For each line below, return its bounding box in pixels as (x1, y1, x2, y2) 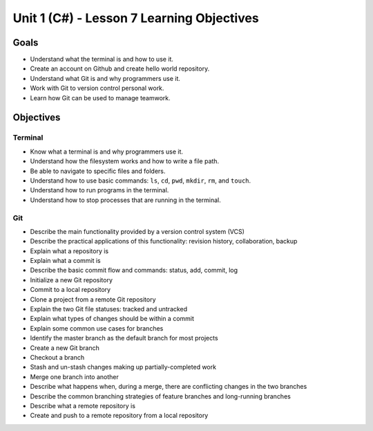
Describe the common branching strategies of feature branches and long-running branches (30, 392, 291, 401)
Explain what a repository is (30, 246, 109, 255)
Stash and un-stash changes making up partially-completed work (30, 363, 217, 372)
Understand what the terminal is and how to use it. (30, 55, 174, 64)
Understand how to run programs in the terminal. (30, 186, 169, 194)
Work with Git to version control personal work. (30, 84, 164, 93)
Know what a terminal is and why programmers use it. (30, 147, 183, 156)
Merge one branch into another (30, 372, 119, 380)
